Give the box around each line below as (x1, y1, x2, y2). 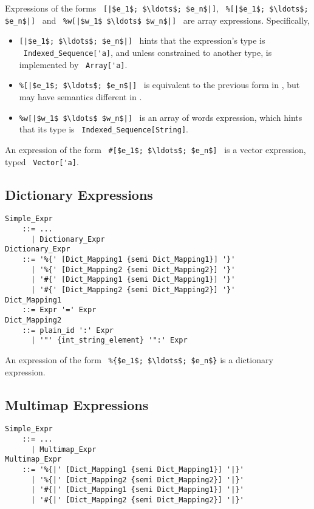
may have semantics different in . (19, 90, 142, 103)
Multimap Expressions (5, 395, 149, 414)
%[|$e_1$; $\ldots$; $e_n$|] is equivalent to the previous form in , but (19, 78, 300, 91)
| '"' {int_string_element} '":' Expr (30, 336, 188, 345)
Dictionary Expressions (5, 185, 153, 203)
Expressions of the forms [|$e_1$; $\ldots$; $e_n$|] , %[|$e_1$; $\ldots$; (5, 2, 309, 14)
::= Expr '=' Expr (22, 306, 97, 315)
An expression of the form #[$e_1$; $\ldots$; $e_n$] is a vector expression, (5, 143, 306, 155)
